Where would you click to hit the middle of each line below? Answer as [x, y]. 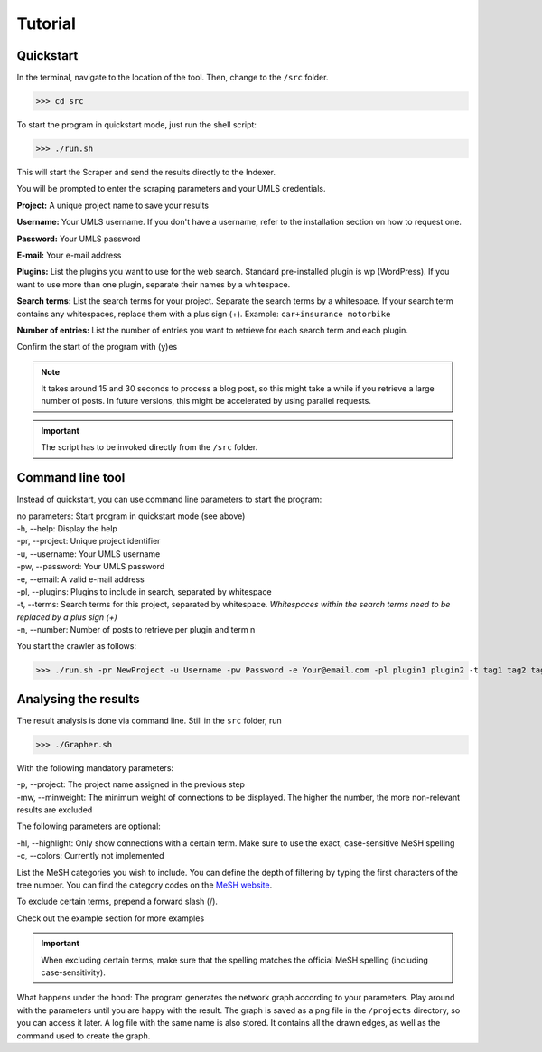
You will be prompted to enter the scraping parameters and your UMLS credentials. [171, 189]
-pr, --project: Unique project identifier [89, 541]
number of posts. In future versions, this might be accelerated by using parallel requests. [206, 401]
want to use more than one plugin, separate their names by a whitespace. [154, 284]
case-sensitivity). [73, 972]
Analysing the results [78, 699]
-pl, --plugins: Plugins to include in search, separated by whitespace [144, 591]
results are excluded [55, 810]
